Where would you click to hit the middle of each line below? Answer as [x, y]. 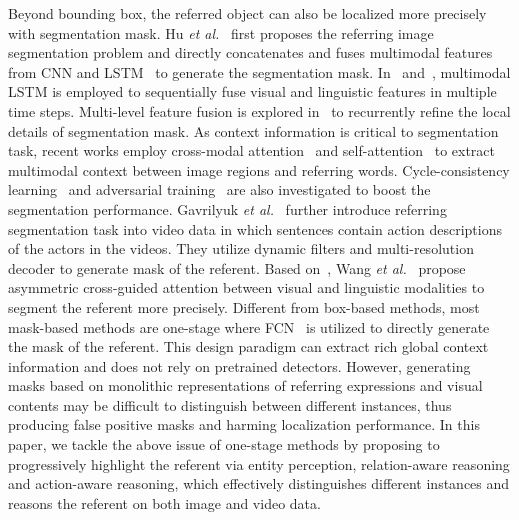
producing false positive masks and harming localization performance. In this [244, 424]
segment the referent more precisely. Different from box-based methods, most [244, 306]
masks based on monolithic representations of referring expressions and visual [245, 385]
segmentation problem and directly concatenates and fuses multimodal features [250, 52]
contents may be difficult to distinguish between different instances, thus [230, 404]
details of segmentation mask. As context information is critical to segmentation [253, 130]
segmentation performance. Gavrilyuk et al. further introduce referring [227, 208]
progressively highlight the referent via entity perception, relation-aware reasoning [259, 463]
